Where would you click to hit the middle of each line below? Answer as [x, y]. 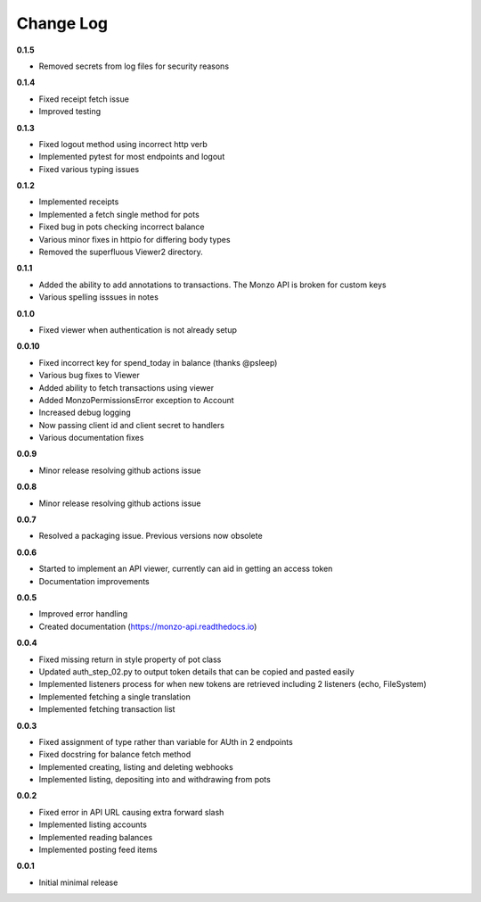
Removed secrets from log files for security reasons [134, 66]
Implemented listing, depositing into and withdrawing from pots [155, 780]
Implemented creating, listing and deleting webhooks [136, 766]
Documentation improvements [94, 581]
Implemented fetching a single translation [114, 697]
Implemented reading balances [96, 837]
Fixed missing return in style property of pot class [130, 659]
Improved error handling [83, 614]
